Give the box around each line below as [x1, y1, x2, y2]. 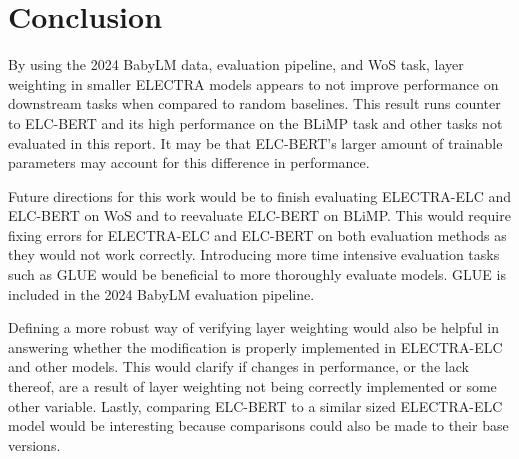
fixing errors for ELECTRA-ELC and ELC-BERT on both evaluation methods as [8, 224, 507, 245]
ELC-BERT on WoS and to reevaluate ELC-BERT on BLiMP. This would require [8, 205, 511, 226]
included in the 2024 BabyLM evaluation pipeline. [8, 283, 315, 304]
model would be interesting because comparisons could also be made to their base [8, 415, 509, 436]
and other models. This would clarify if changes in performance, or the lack [8, 356, 469, 377]
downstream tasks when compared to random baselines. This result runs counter [8, 93, 501, 114]
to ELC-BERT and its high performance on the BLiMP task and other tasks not [8, 112, 503, 133]
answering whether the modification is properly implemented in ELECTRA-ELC [8, 336, 503, 357]
